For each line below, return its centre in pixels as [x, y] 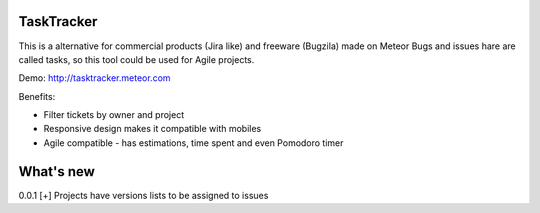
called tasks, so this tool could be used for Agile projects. [136, 59]
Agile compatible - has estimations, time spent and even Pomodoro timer [193, 142]
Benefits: [37, 96]
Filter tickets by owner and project [114, 115]
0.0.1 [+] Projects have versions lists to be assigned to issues [143, 195]
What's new [56, 171]
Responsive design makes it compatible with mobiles [152, 129]
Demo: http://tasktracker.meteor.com [94, 78]
